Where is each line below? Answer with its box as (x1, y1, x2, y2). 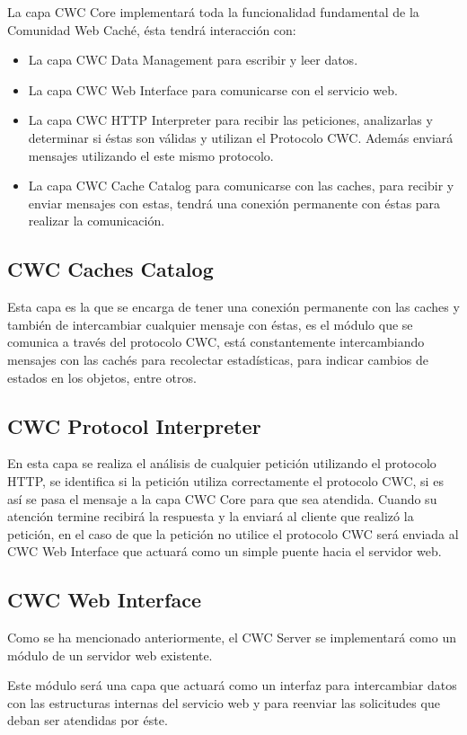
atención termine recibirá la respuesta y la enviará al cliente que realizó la (7, 507, 414, 526)
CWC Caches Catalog (7, 255, 214, 283)
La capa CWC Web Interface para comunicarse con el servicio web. (28, 80, 398, 99)
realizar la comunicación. (28, 211, 165, 230)
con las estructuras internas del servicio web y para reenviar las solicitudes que (7, 693, 440, 712)
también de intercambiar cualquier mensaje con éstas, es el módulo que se (7, 314, 413, 333)
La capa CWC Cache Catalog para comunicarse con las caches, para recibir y (28, 176, 454, 195)
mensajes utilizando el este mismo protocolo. (28, 146, 274, 164)
